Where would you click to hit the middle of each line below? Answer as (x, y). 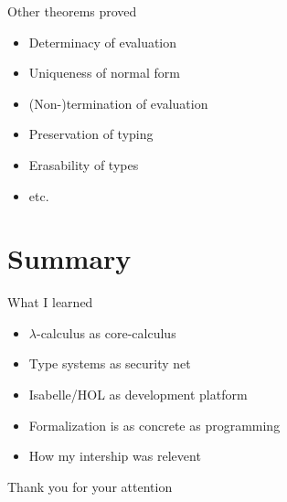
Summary (69, 258)
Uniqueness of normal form (104, 73)
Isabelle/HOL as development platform (138, 395)
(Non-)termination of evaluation (118, 103)
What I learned (50, 302)
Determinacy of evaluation (103, 42)
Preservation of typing (91, 134)
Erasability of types (84, 164)
